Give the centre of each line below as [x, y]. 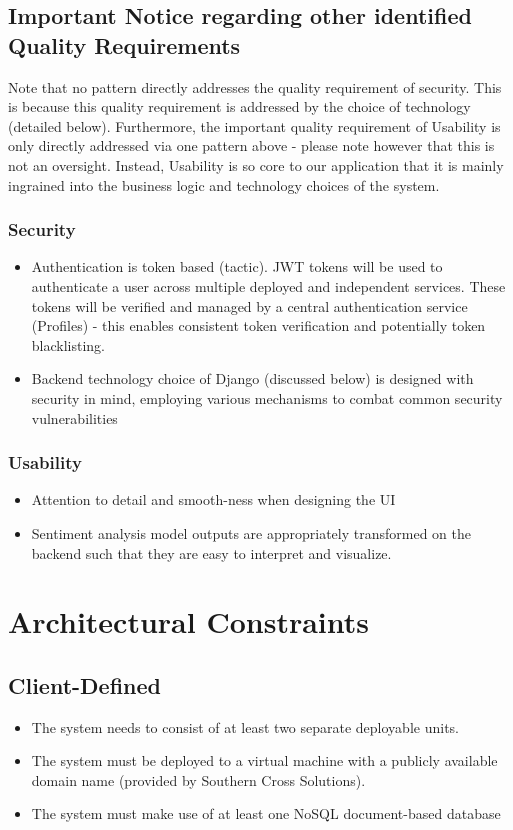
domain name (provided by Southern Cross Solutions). [198, 779]
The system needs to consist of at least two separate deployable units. [245, 726]
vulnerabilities [74, 417]
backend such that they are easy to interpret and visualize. [211, 552]
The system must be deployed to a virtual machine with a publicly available [264, 760]
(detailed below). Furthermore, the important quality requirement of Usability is [254, 125]
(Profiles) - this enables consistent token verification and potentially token [258, 325]
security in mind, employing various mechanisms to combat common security [267, 397]
